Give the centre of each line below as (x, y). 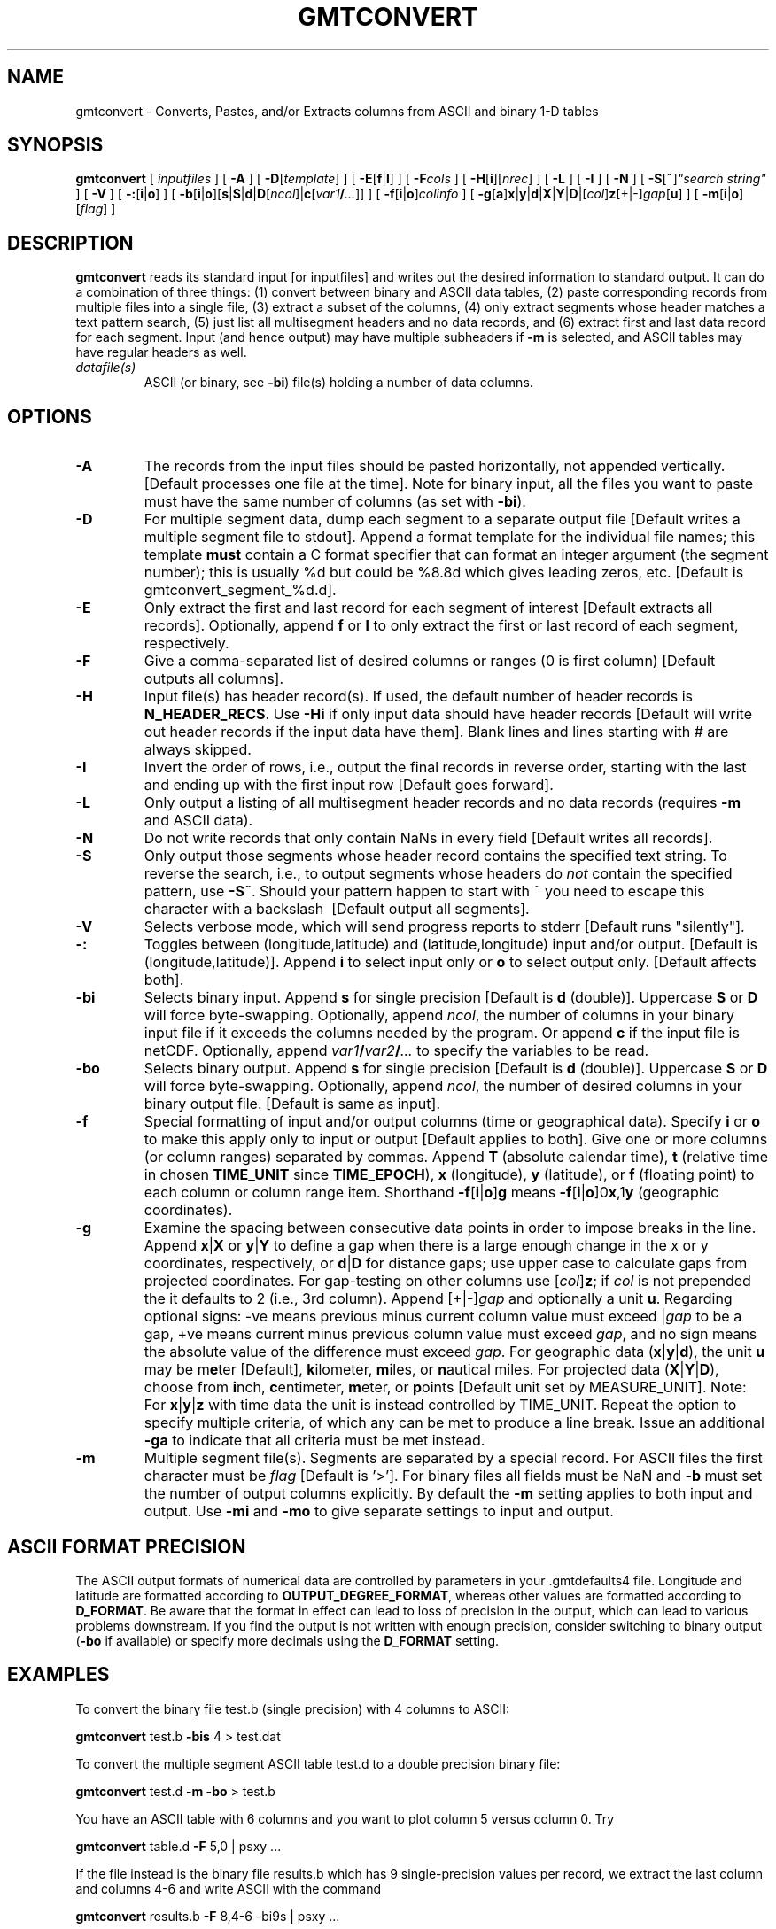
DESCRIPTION (70, 243)
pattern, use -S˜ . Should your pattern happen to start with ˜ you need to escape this (424, 891)
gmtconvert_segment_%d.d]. (240, 590)
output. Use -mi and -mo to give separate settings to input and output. (379, 1511)
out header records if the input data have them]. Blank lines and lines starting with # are (436, 732)
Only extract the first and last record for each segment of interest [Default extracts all (428, 608)
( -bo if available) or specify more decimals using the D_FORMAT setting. (287, 1640)
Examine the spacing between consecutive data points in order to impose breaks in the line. (450, 1228)
